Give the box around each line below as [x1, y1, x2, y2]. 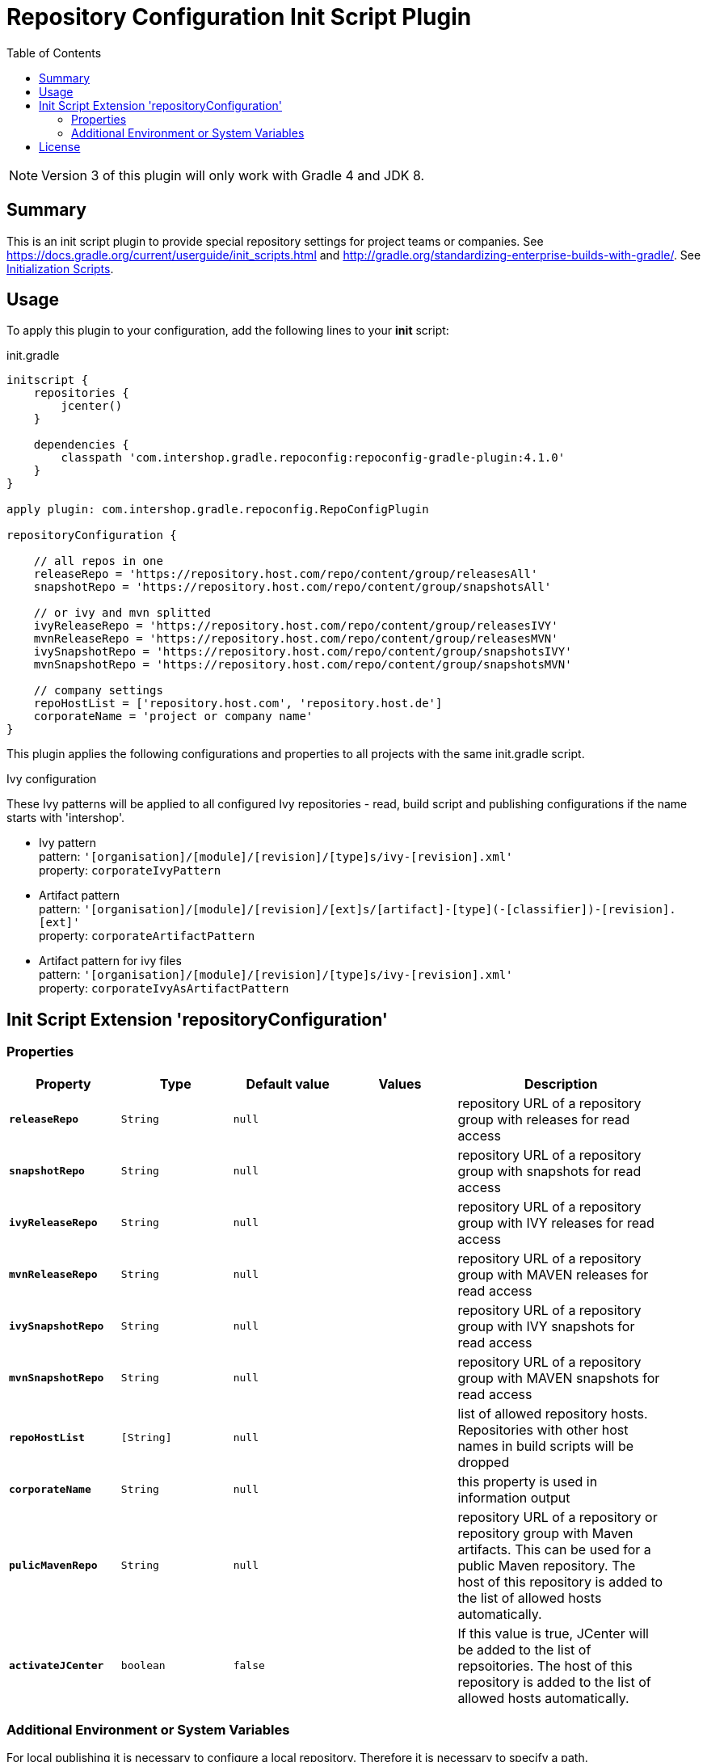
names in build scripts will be [457, 1437, 634, 1454]
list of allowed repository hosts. [457, 1405, 648, 1422]
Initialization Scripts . [6, 261, 114, 276]
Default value [246, 1075, 330, 1092]
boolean [120, 1659, 166, 1672]
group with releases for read [457, 1111, 630, 1128]
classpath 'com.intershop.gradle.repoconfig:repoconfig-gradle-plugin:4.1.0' [61, 451, 566, 465]
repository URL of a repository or [457, 1508, 658, 1525]
